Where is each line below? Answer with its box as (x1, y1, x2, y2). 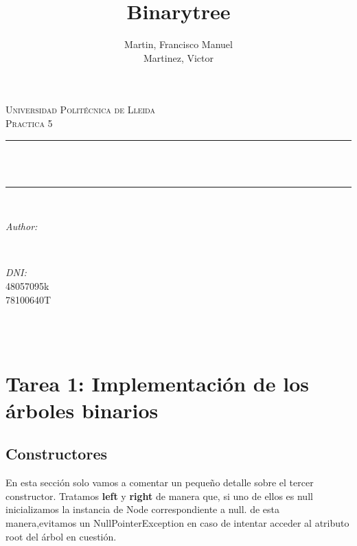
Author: (5, 219, 38, 234)
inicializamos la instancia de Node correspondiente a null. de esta (5, 502, 279, 516)
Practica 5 (5, 115, 53, 130)
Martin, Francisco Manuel (124, 37, 233, 52)
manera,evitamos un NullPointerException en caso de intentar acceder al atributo (5, 515, 349, 530)
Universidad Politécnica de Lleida (5, 102, 155, 117)
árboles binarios (5, 396, 159, 424)
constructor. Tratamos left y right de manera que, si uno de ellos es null (5, 488, 313, 503)
